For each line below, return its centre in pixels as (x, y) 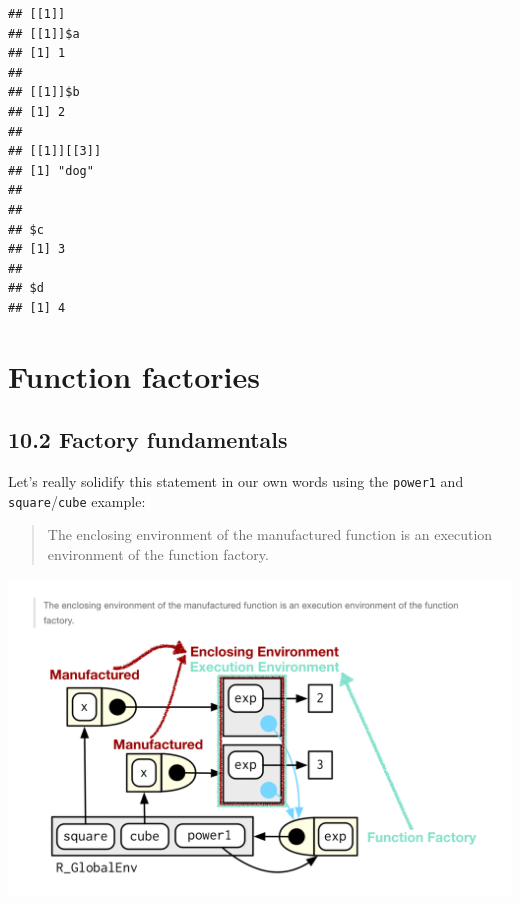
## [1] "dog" (51, 170)
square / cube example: (77, 500)
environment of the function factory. (158, 553)
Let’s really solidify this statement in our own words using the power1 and (236, 481)
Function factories (134, 375)
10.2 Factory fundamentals (148, 439)
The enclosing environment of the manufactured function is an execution (270, 534)
